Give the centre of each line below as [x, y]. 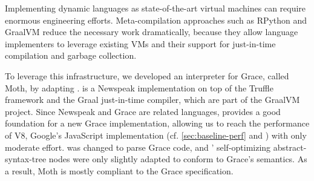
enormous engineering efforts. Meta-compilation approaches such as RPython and [156, 20]
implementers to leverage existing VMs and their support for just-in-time [140, 43]
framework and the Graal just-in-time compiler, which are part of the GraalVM [152, 100]
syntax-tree [26, 159]
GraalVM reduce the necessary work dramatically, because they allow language [152, 32]
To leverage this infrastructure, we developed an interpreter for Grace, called [147, 75]
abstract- [290, 147]
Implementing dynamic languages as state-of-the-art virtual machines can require [155, 8]
